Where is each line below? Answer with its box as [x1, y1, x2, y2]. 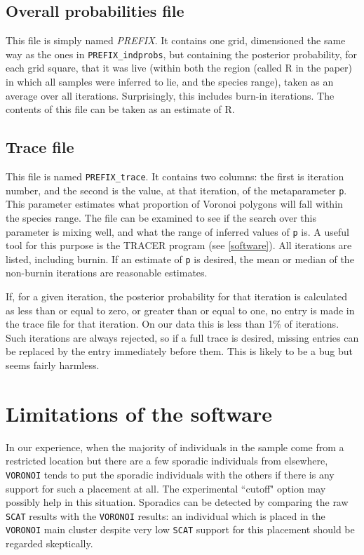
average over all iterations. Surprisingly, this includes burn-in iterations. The [6, 88, 335, 102]
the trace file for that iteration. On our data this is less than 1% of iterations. [6, 316, 339, 331]
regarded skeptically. [6, 536, 93, 551]
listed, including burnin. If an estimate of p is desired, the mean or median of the [6, 251, 354, 266]
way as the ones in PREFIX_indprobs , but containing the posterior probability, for [6, 46, 357, 61]
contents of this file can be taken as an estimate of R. [6, 102, 235, 116]
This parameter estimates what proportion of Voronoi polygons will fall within [6, 196, 343, 211]
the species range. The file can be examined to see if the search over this [6, 210, 316, 225]
